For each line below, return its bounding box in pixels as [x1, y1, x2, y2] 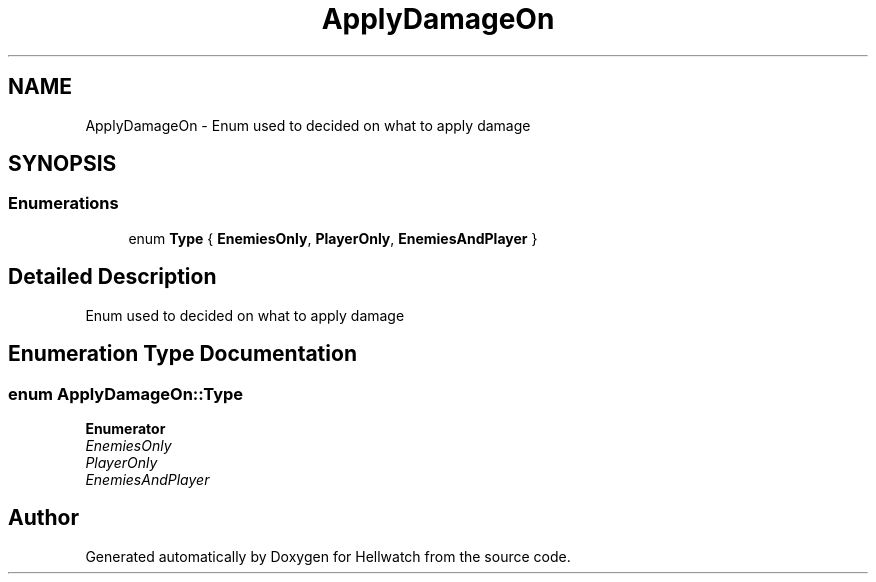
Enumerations [8, 193, 119, 214]
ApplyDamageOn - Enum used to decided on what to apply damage [85, 116, 531, 134]
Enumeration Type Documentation [8, 341, 357, 367]
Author [8, 505, 79, 531]
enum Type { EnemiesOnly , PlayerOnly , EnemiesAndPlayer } [128, 229, 538, 247]
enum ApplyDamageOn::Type [8, 383, 244, 404]
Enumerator [85, 419, 166, 437]
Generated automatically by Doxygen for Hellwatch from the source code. [85, 547, 571, 565]
